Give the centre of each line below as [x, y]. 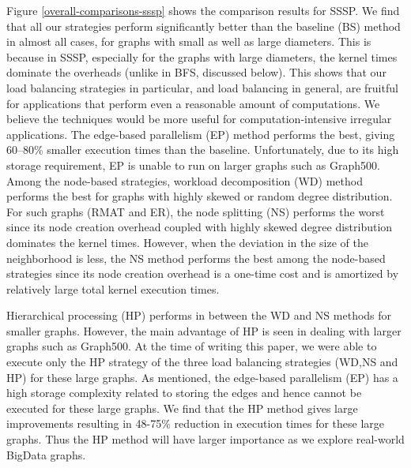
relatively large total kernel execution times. [113, 288]
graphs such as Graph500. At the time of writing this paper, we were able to [192, 346]
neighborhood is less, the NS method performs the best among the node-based [196, 258]
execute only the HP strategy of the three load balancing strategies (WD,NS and [202, 362]
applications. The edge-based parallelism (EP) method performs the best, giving [201, 134]
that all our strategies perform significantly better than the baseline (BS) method [204, 26]
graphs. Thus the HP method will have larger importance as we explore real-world [205, 439]
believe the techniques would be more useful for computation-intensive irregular [199, 119]
